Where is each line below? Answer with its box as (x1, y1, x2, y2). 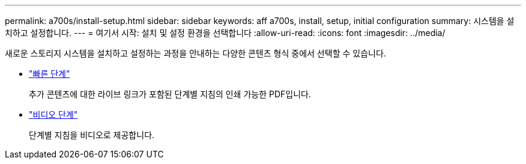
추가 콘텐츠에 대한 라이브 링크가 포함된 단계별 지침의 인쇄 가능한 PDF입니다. (29, 89, 311, 99)
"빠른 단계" (29, 68, 70, 79)
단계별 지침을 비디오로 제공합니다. (29, 130, 155, 140)
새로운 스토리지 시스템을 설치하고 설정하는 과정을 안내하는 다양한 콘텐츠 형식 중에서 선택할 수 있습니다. (5, 48, 386, 58)
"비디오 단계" (29, 109, 78, 120)
